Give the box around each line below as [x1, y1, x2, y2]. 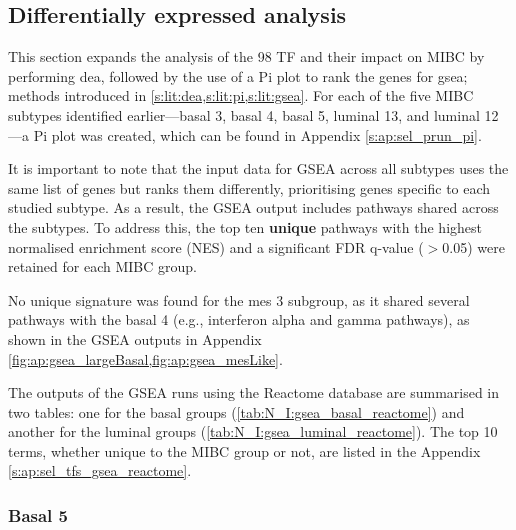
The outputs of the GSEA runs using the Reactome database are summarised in [8, 382, 500, 403]
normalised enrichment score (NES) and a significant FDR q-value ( [8, 236, 424, 257]
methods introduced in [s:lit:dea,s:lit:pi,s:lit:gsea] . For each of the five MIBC [8, 85, 474, 106]
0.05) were [442, 236, 505, 257]
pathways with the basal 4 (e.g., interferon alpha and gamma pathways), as [8, 309, 470, 330]
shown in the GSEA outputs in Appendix [8, 328, 262, 349]
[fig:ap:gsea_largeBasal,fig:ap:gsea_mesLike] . [8, 348, 283, 369]
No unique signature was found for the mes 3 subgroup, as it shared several [8, 289, 470, 310]
